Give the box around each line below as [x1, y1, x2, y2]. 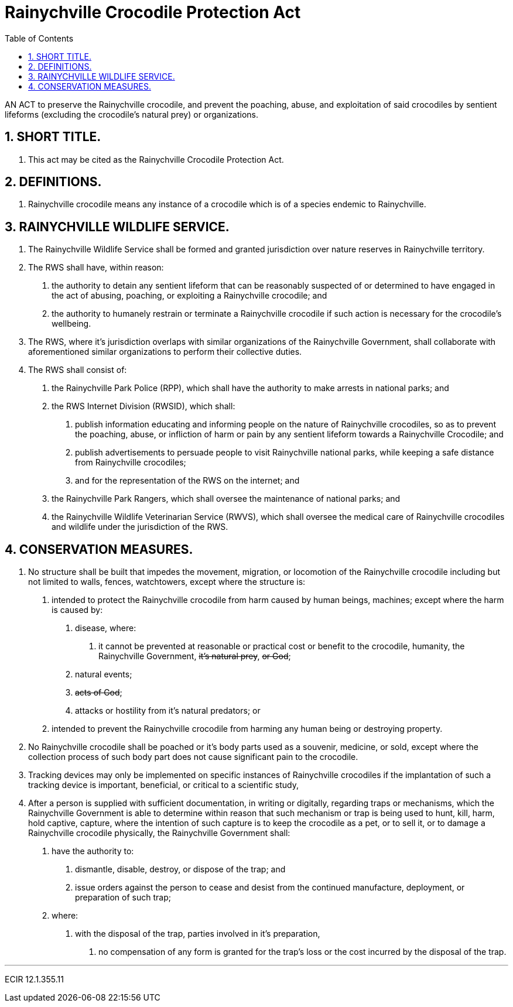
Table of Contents [5, 33, 74, 43]
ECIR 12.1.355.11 [5, 974, 64, 985]
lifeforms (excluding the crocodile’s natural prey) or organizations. [5, 109, 259, 119]
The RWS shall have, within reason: [28, 262, 164, 273]
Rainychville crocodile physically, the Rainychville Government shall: [28, 828, 290, 838]
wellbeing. [52, 318, 91, 329]
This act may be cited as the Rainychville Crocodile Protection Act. [28, 154, 284, 165]
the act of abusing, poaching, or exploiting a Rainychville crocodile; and [52, 290, 327, 301]
